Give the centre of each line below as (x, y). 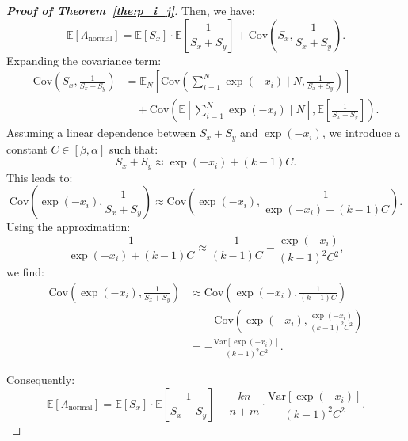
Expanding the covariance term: (84, 60)
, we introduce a (361, 133)
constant (27, 148)
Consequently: (41, 380)
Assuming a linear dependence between (101, 133)
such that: (134, 148)
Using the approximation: (69, 227)
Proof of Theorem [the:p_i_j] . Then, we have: (131, 10)
